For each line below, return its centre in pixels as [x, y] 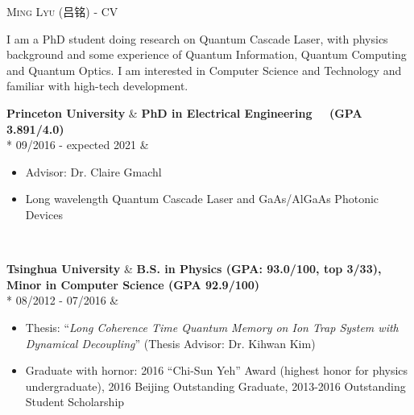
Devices [44, 214]
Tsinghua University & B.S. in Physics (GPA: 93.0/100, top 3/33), [194, 269]
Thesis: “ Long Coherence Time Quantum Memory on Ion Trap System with [212, 327]
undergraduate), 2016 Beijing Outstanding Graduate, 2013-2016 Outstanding [215, 386]
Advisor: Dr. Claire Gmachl [93, 171]
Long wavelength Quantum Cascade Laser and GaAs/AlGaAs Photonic [202, 199]
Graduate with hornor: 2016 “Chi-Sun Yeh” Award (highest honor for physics [217, 370]
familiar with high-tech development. [97, 86]
